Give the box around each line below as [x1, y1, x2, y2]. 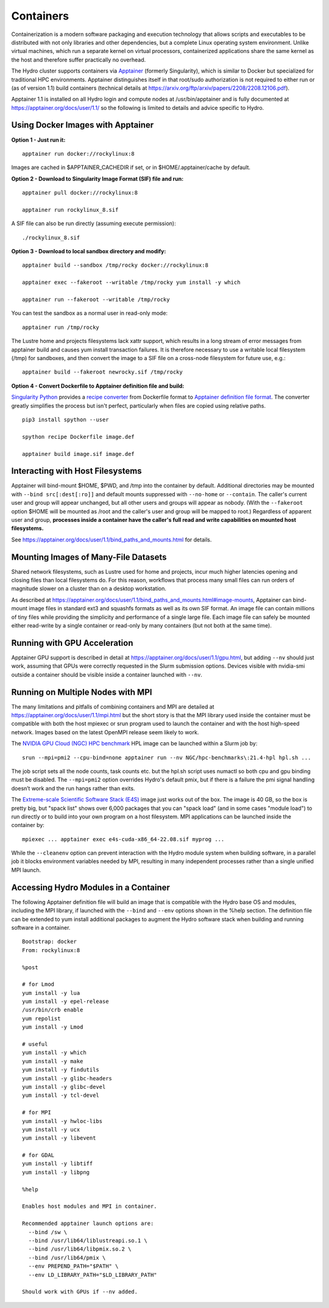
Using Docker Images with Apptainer [11, 120, 154, 131]
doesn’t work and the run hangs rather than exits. [11, 784, 135, 792]
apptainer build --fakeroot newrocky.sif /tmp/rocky [22, 369, 183, 375]
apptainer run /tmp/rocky [22, 323, 100, 331]
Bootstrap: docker [22, 938, 77, 945]
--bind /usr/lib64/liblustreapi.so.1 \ [28, 1237, 147, 1244]
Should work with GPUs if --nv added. [22, 1288, 138, 1295]
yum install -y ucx [22, 1126, 80, 1133]
